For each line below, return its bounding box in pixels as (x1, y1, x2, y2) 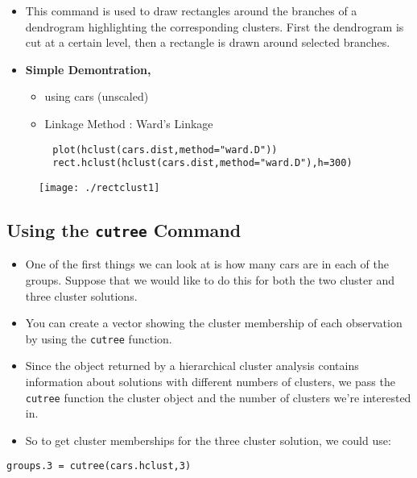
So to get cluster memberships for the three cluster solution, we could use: (25, 431, 391, 448)
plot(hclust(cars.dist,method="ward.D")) (52, 143, 278, 156)
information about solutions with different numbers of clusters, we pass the (25, 372, 395, 389)
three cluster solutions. (25, 287, 138, 304)
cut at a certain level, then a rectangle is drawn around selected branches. (25, 34, 390, 51)
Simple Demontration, (25, 60, 151, 77)
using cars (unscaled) (44, 88, 149, 105)
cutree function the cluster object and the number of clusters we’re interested (25, 389, 411, 405)
